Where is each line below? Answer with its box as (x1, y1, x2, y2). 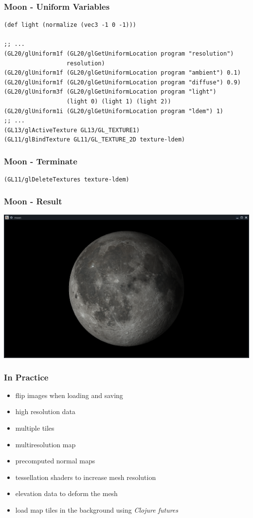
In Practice (4, 371, 49, 383)
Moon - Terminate (4, 155, 77, 167)
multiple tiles (15, 423, 54, 433)
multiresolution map (15, 439, 76, 449)
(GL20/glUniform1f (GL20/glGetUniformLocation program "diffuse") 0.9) (4, 79, 241, 86)
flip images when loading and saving (15, 390, 123, 400)
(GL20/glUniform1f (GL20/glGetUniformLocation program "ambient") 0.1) (4, 69, 241, 77)
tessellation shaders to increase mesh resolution (15, 472, 156, 482)
